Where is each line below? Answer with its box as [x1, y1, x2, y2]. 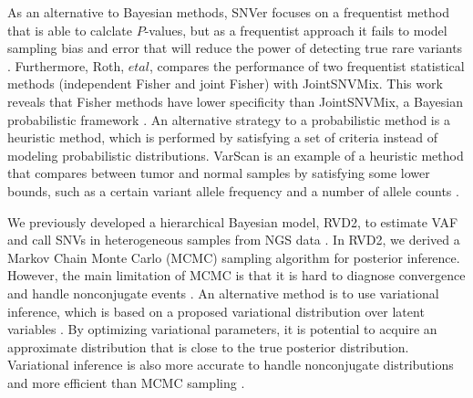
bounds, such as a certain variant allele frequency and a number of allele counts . [7, 181, 459, 200]
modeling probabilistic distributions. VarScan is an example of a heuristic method [7, 145, 464, 164]
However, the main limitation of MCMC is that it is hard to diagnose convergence [7, 266, 466, 285]
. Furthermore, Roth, [7, 56, 125, 75]
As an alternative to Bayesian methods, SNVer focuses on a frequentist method [7, 3, 449, 21]
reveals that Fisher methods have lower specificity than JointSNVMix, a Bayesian [7, 91, 464, 110]
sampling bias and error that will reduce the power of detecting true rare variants [7, 38, 463, 58]
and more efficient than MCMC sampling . [7, 372, 245, 392]
